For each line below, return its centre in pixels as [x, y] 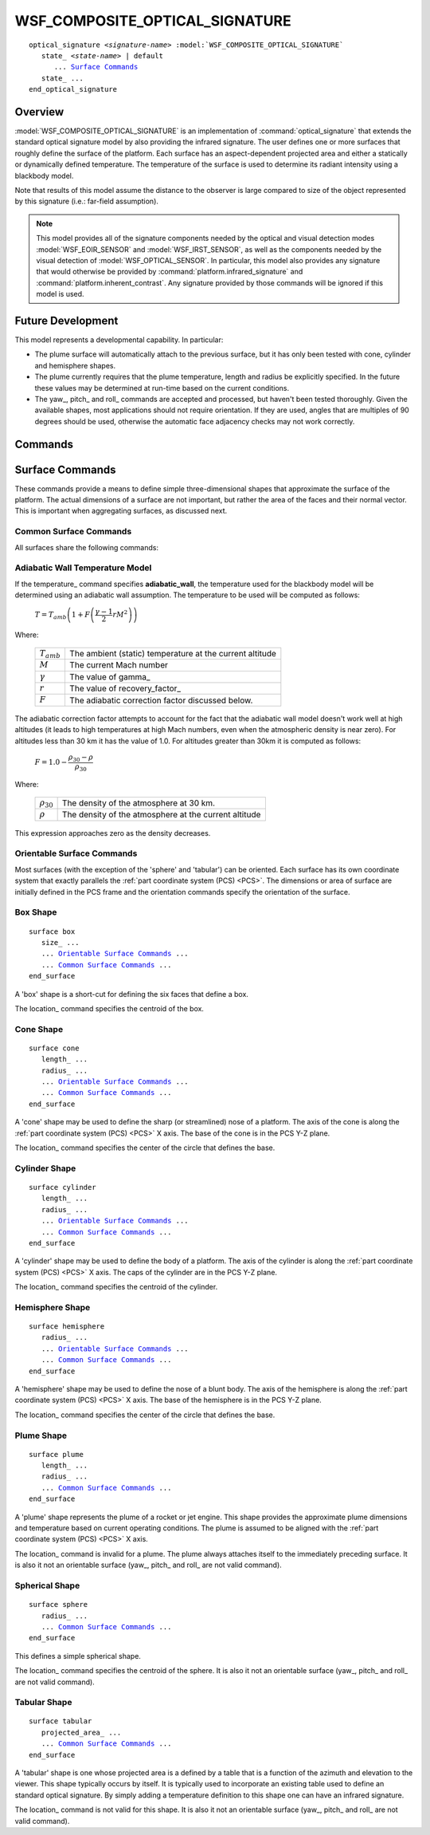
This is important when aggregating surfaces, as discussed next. [121, 511]
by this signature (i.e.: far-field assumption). [87, 201]
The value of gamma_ [109, 676]
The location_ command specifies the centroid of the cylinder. [116, 1287]
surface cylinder [63, 1187]
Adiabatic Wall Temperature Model [83, 568]
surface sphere [59, 1605]
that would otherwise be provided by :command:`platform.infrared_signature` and [170, 272]
